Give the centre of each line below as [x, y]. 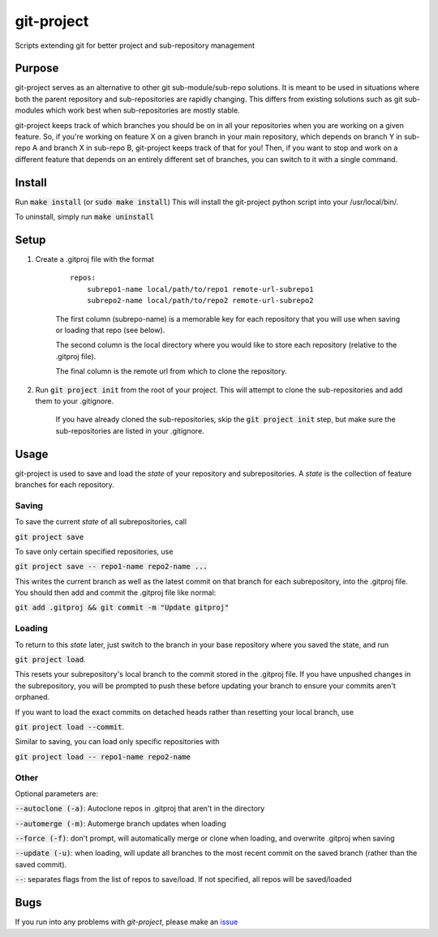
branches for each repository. [65, 484]
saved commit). [41, 864]
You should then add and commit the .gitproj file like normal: [116, 593]
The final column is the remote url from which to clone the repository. [171, 371]
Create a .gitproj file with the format [94, 259]
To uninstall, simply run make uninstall [84, 217]
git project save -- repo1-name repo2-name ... [112, 567]
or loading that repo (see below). [110, 330]
